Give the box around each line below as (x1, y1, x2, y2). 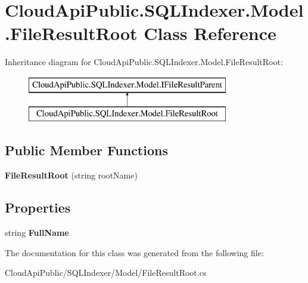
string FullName (5, 226, 69, 239)
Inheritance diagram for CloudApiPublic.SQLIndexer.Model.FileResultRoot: (5, 56, 283, 68)
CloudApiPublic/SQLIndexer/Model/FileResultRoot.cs (5, 266, 207, 279)
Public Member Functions (5, 141, 168, 159)
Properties (5, 198, 71, 217)
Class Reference (144, 21, 276, 45)
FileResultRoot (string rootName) (5, 169, 138, 182)
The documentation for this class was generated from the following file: (5, 246, 264, 259)
